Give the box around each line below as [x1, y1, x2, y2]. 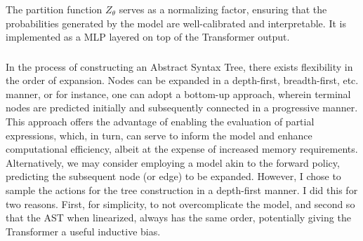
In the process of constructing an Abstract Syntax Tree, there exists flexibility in [6, 59, 353, 74]
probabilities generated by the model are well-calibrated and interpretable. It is [6, 15, 346, 30]
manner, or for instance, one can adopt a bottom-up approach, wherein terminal [6, 86, 351, 101]
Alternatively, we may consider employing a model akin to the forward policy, [6, 155, 340, 170]
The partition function [6, 1, 103, 16]
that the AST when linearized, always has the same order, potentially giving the [6, 210, 351, 225]
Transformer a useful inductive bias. [6, 223, 161, 238]
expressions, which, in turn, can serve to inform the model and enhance [6, 128, 312, 142]
